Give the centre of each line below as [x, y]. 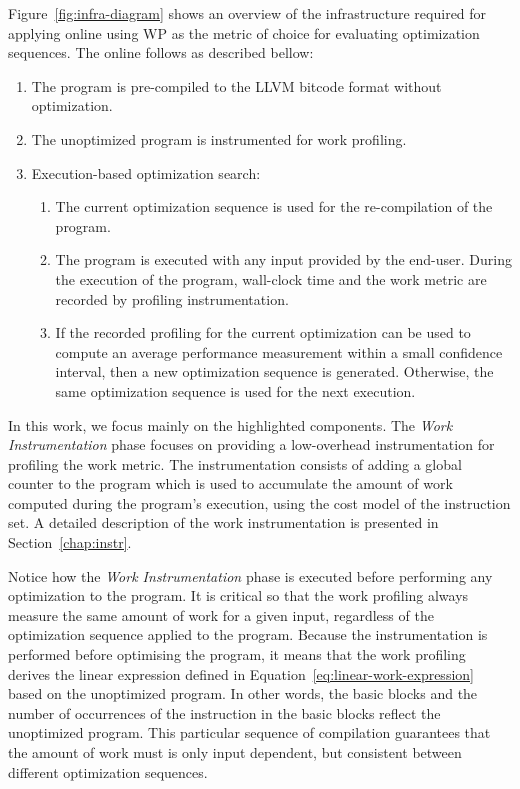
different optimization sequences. [108, 771]
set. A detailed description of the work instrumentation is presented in [223, 522]
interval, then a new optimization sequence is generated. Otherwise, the [274, 371]
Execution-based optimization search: [146, 172]
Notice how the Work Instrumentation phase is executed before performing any [250, 575]
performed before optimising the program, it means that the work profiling [237, 654]
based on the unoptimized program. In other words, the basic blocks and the [243, 693]
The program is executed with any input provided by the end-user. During [283, 259]
